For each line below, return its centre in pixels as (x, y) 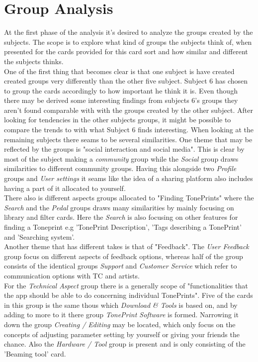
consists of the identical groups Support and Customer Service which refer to (121, 266)
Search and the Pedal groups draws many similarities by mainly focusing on (119, 207)
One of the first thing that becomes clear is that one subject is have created (119, 71)
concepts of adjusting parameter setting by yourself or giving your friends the (122, 334)
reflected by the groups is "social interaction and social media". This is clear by (124, 149)
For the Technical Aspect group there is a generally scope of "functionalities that (126, 285)
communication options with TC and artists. (72, 275)
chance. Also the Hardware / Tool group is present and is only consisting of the (125, 344)
